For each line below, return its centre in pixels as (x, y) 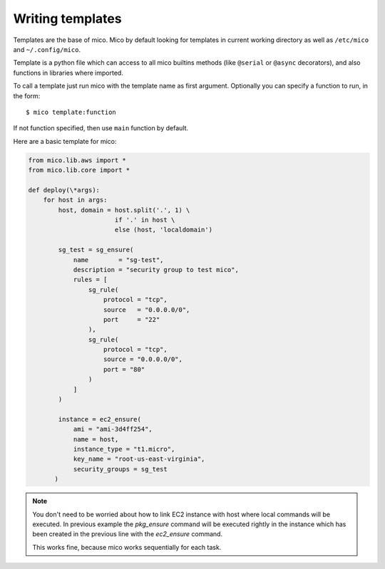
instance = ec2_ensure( (100, 419)
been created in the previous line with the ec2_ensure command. (128, 534)
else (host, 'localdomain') (164, 230)
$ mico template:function (71, 112)
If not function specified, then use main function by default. (101, 128)
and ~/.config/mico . (47, 49)
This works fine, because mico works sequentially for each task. (127, 547)
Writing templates (67, 19)
